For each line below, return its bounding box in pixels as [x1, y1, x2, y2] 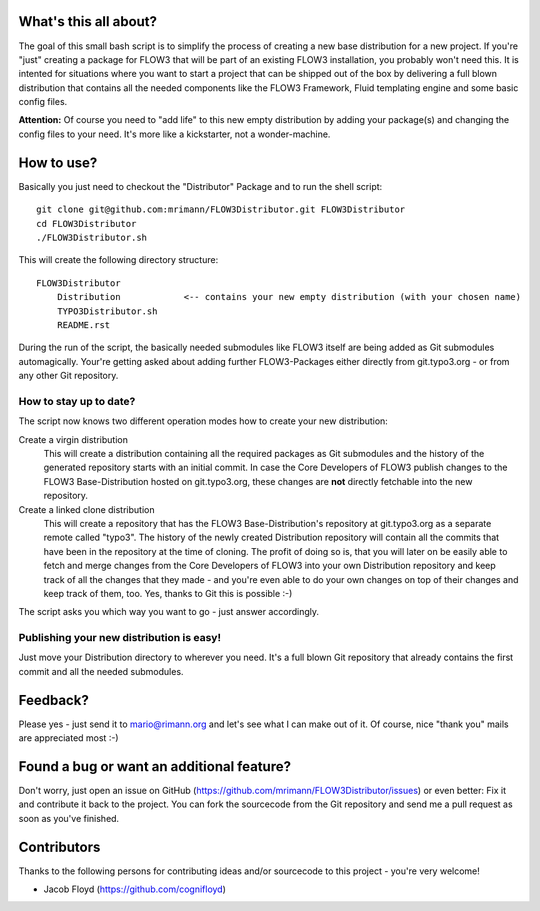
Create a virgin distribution [18, 433, 129, 445]
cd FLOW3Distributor [36, 218, 137, 229]
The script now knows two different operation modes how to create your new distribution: [18, 415, 389, 427]
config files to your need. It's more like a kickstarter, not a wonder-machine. [18, 128, 331, 140]
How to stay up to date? [18, 394, 136, 408]
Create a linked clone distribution [18, 503, 155, 515]
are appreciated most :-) [18, 732, 119, 744]
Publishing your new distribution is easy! [18, 631, 222, 645]
